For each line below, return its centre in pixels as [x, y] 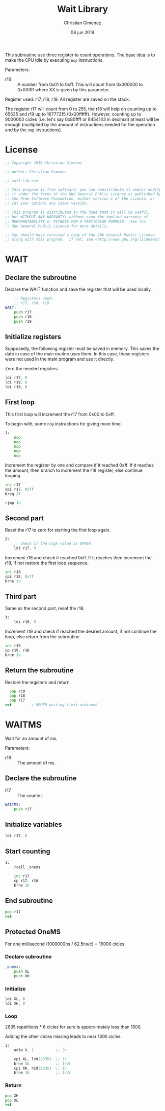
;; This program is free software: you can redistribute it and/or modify [83, 190]
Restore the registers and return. [38, 682]
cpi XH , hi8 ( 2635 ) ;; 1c [41, 1068]
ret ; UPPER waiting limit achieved [51, 705]
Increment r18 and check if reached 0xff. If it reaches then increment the [79, 557]
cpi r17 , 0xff [20, 489]
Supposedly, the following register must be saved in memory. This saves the [82, 348]
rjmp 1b [13, 503]
